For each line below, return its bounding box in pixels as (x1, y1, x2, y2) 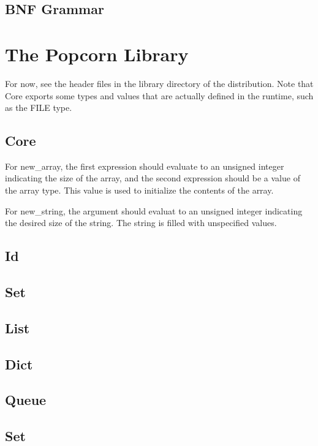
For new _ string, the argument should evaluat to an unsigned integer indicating (5, 204, 303, 217)
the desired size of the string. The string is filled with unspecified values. (5, 216, 277, 229)
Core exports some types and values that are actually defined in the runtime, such (5, 89, 314, 102)
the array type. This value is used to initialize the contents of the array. (5, 184, 274, 197)
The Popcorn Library (5, 41, 189, 66)
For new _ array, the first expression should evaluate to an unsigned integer (5, 159, 284, 172)
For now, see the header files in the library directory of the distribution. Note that (5, 77, 314, 89)
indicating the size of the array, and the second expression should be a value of (5, 172, 300, 184)
